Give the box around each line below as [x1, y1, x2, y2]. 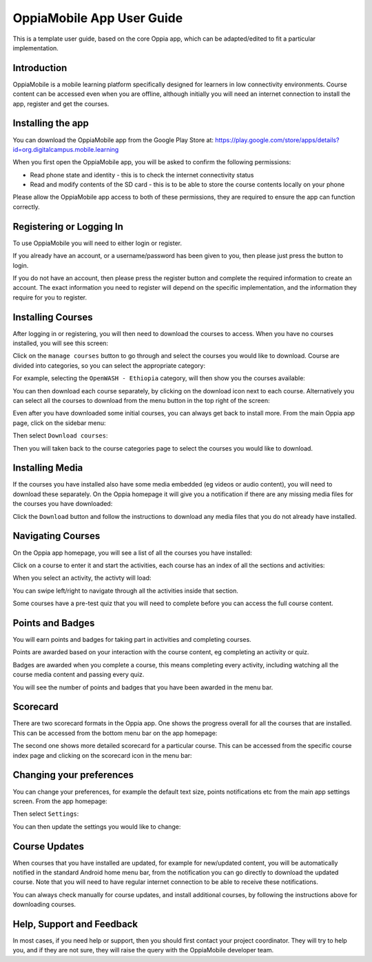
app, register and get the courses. [12, 99, 110, 108]
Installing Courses [12, 311, 93, 323]
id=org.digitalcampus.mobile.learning [12, 145, 119, 153]
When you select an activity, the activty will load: [12, 573, 152, 582]
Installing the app [12, 117, 90, 129]
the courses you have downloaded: [12, 500, 113, 508]
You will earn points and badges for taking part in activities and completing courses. [12, 636, 251, 643]
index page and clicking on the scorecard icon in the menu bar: [12, 751, 192, 759]
